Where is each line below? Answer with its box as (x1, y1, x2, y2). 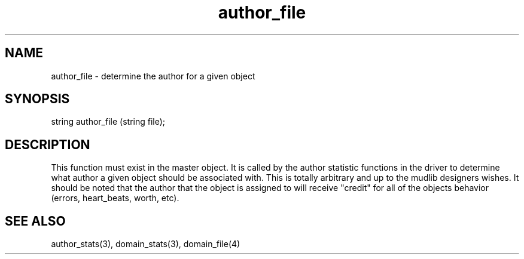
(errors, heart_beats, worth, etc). (51, 193, 179, 203)
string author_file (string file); (51, 116, 166, 127)
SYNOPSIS (5, 91, 70, 107)
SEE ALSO (5, 213, 66, 229)
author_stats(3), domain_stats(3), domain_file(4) (51, 239, 240, 249)
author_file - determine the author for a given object (51, 70, 255, 81)
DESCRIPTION (5, 137, 90, 152)
